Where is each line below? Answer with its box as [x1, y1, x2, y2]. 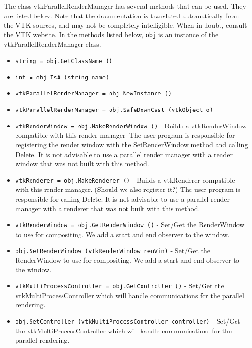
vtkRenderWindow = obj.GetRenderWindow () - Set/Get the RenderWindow [15, 220, 245, 230]
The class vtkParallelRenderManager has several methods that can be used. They [4, 1, 246, 11]
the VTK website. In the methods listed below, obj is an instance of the [4, 29, 219, 39]
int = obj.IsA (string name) [15, 74, 110, 81]
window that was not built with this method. [15, 158, 149, 169]
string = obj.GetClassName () [15, 58, 113, 65]
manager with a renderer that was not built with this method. [15, 203, 200, 213]
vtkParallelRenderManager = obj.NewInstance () [15, 90, 172, 97]
